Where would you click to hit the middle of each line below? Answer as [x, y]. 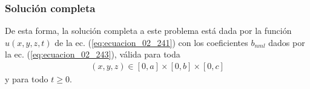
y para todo [27, 79]
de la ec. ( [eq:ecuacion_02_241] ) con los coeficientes [151, 42]
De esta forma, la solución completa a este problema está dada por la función [148, 31]
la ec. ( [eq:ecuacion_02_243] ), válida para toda [93, 54]
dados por [287, 42]
